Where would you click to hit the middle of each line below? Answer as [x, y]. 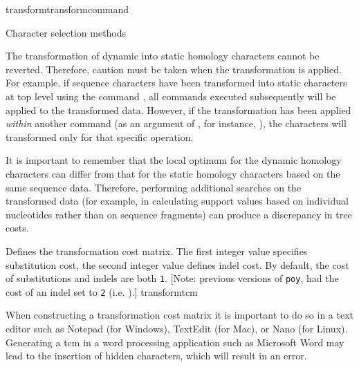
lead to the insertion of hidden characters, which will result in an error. [156, 356]
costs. [17, 228]
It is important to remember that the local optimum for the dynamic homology [174, 160]
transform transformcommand [67, 9]
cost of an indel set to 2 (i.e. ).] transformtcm [102, 291]
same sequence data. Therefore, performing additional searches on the [154, 187]
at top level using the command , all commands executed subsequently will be [171, 96]
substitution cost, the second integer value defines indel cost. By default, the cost [177, 264]
